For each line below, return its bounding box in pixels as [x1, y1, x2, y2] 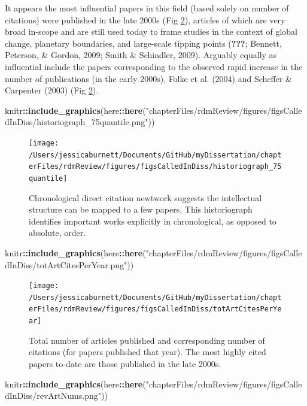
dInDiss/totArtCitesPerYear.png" [5, 258, 127, 271]
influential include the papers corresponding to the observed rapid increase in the [5, 60, 303, 72]
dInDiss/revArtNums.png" [5, 389, 101, 402]
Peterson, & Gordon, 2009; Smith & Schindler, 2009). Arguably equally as [5, 49, 277, 61]
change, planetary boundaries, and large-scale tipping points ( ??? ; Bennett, [5, 37, 282, 49]
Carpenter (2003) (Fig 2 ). [5, 84, 99, 96]
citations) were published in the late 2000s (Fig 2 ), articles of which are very [5, 13, 285, 26]
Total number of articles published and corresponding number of [29, 334, 265, 346]
